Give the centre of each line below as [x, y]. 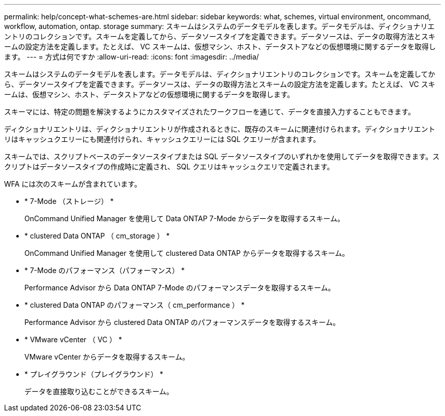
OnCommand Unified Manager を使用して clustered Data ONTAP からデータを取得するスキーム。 [187, 253]
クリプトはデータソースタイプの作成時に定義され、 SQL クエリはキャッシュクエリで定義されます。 [169, 167]
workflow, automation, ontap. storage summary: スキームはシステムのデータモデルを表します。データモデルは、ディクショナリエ [219, 26]
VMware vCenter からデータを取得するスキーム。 [107, 357]
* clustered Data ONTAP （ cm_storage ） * [97, 236]
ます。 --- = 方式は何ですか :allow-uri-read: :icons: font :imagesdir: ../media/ [132, 57]
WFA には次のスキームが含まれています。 [73, 184]
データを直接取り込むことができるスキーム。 [99, 391]
